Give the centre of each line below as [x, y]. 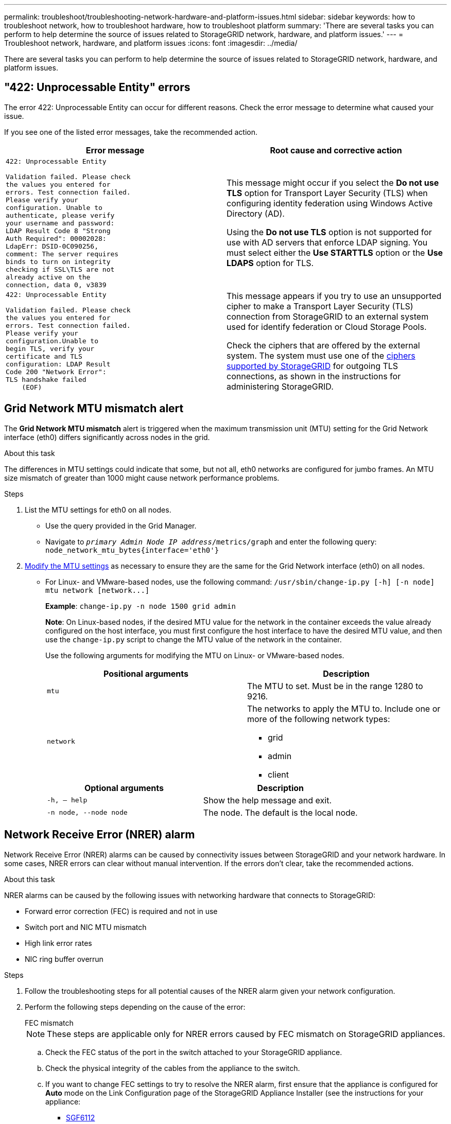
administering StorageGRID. [280, 386]
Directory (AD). [256, 214]
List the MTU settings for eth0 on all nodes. [98, 510]
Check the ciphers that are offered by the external [323, 345]
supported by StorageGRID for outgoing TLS [313, 366]
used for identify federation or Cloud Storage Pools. [327, 327]
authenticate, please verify [60, 215]
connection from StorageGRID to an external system [328, 316]
